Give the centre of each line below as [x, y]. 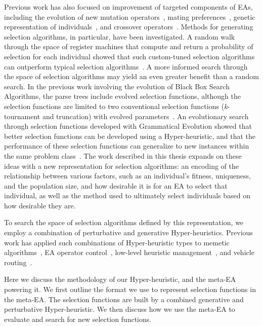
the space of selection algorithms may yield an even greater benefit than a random [131, 76]
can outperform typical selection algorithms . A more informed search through [126, 66]
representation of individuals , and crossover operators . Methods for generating [129, 27]
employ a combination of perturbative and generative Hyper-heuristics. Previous [128, 232]
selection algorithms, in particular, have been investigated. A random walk [120, 36]
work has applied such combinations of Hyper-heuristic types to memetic [117, 242]
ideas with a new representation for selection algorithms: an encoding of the [122, 166]
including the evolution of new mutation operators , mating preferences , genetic [130, 16]
